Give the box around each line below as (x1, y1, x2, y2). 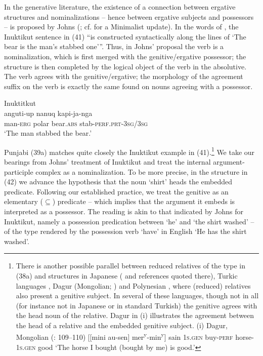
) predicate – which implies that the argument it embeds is (52, 196, 235, 207)
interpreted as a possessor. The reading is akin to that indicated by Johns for (4, 206, 244, 216)
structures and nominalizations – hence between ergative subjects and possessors (4, 11, 254, 22)
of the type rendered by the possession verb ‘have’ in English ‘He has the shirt (4, 226, 247, 236)
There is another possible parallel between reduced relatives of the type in (16, 260, 245, 271)
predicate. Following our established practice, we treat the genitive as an (4, 186, 229, 196)
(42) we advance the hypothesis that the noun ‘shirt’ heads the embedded (4, 176, 233, 187)
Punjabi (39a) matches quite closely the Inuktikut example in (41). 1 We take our (4, 145, 255, 157)
